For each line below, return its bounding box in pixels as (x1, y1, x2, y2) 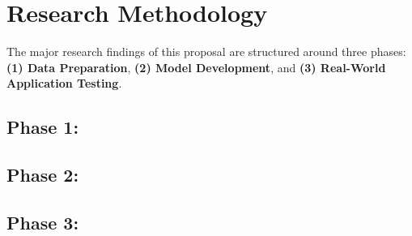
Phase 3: (6, 209, 79, 234)
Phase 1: (6, 114, 79, 139)
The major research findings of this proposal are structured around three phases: (6, 43, 406, 60)
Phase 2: (6, 162, 79, 187)
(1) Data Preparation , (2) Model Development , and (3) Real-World (6, 58, 386, 75)
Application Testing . (6, 75, 122, 92)
